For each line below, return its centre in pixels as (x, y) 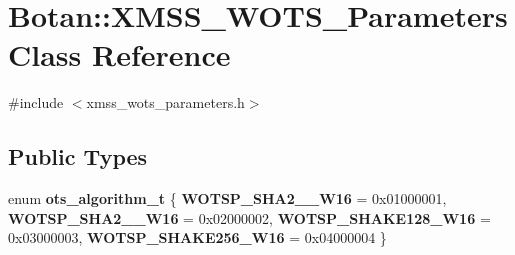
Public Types (78, 156)
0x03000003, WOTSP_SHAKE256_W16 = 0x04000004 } (197, 237)
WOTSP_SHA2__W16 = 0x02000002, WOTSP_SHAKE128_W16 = (249, 217)
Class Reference (119, 54)
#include (36, 102)
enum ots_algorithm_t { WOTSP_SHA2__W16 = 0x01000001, (227, 198)
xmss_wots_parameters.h (165, 102)
